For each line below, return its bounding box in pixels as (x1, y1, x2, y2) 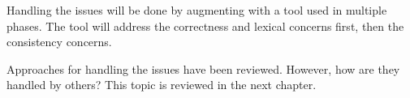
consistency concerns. (6, 33, 112, 50)
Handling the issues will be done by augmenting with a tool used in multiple (6, 2, 387, 18)
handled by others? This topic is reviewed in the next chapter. (6, 76, 317, 93)
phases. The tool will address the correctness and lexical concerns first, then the (6, 17, 404, 34)
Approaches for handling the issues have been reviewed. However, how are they (6, 60, 400, 77)
